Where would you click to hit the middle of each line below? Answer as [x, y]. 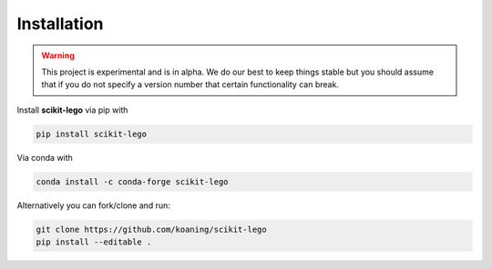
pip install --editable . [94, 242]
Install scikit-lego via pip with [72, 110]
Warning [58, 55]
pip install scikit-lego [92, 134]
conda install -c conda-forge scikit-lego [132, 181]
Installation [60, 24]
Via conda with [45, 157]
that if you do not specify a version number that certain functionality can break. [190, 85]
